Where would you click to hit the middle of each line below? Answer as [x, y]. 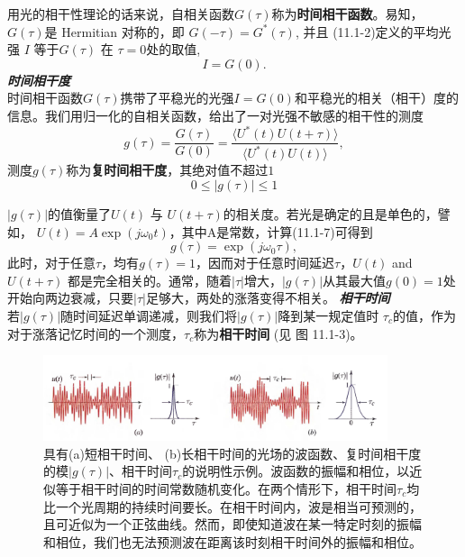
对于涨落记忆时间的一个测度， [96, 333]
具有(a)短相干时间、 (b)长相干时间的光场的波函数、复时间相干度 [232, 453]
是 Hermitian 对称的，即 [114, 31]
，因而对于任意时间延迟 [265, 263]
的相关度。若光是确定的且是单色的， [330, 214]
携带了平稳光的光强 [177, 98]
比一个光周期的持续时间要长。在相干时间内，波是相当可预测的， [232, 506]
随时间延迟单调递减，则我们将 [149, 316]
